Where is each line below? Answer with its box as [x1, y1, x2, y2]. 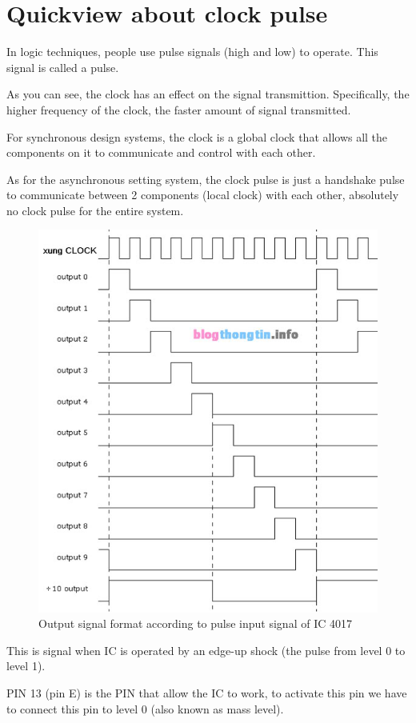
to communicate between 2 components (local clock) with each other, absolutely [6, 186, 399, 203]
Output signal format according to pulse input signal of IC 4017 [38, 615, 352, 632]
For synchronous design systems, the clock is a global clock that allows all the [6, 128, 388, 145]
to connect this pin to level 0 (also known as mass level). [6, 700, 284, 717]
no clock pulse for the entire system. [6, 202, 184, 218]
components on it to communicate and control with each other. [6, 144, 316, 161]
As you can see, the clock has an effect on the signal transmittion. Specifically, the [6, 86, 410, 102]
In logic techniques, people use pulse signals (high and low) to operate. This [6, 43, 378, 60]
